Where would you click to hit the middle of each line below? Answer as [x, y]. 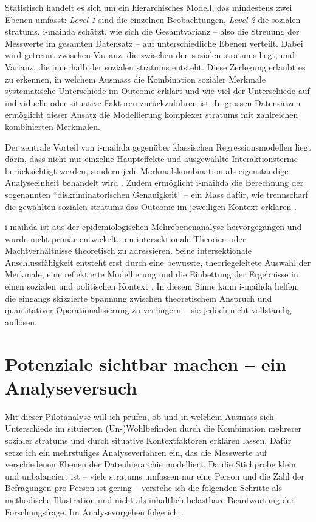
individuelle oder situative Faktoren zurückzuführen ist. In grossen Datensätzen [153, 102]
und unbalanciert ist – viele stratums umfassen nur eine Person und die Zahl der [155, 476]
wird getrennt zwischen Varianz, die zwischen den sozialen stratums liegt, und [150, 55]
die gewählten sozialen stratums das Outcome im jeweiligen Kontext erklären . [151, 206]
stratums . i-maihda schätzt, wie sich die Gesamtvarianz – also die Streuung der [152, 31]
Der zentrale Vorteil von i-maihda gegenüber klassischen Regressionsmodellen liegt [158, 147]
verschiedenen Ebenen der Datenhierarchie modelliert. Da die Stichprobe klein [150, 464]
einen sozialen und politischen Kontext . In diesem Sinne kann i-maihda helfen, [152, 286]
